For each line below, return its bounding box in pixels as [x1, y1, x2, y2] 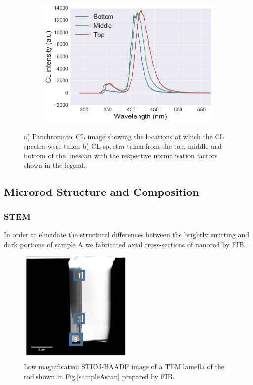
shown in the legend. [24, 160, 86, 170]
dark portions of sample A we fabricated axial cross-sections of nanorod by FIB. [4, 239, 246, 249]
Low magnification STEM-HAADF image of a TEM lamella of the [24, 361, 224, 372]
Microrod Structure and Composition [4, 184, 199, 199]
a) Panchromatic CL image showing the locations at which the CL [24, 131, 224, 141]
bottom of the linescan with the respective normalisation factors [24, 150, 217, 160]
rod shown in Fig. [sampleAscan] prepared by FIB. [24, 371, 175, 382]
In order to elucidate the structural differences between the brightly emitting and [4, 230, 249, 240]
